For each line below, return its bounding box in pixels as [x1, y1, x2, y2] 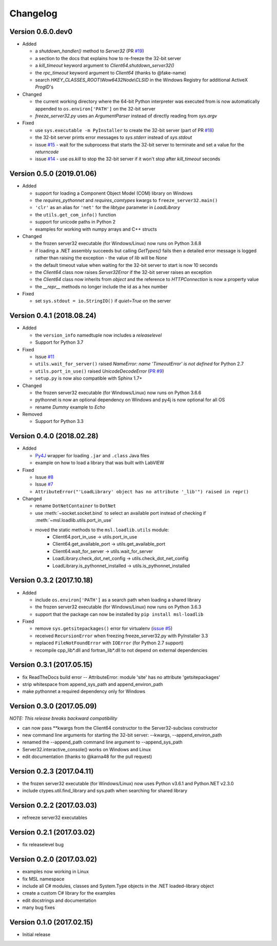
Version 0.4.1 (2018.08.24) [9, 311, 97, 320]
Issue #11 [35, 354, 55, 360]
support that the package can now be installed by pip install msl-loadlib [35, 611, 204, 617]
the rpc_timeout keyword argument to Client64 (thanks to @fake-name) [35, 69, 187, 76]
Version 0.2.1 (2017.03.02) [9, 828, 95, 837]
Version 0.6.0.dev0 [9, 27, 73, 36]
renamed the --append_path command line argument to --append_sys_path [22, 739, 183, 745]
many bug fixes [22, 904, 55, 911]
